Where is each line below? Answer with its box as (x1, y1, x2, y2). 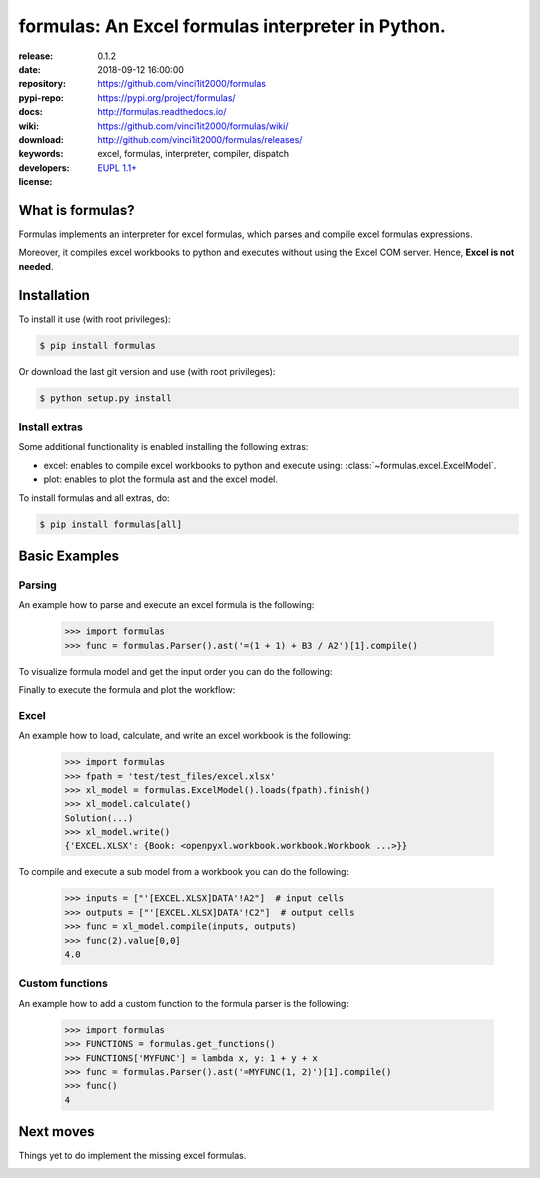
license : (18, 176, 53, 188)
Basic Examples (18, 547, 120, 564)
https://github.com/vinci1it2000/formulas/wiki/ (97, 120, 289, 132)
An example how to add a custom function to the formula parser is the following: (18, 997, 350, 1009)
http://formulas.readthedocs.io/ (97, 106, 227, 118)
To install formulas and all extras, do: (18, 491, 170, 504)
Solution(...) (64, 812, 134, 824)
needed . (18, 260, 54, 272)
